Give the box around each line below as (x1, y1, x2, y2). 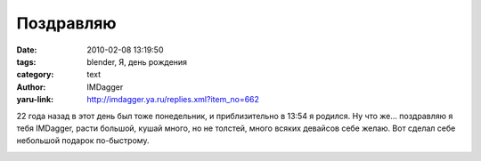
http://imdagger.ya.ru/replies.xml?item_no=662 (86, 94, 260, 105)
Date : (16, 44, 37, 55)
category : (16, 69, 54, 80)
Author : (16, 81, 46, 93)
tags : (16, 56, 37, 67)
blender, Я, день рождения (86, 56, 187, 67)
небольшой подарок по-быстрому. (16, 135, 150, 146)
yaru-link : (16, 94, 53, 105)
